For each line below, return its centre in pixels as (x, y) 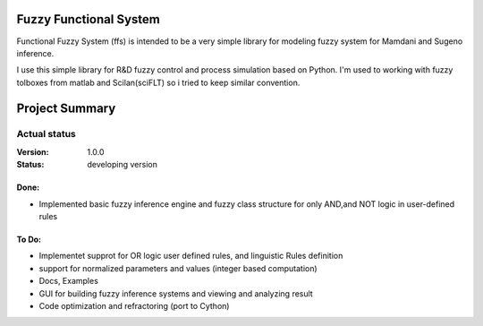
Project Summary (66, 108)
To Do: (29, 240)
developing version (123, 165)
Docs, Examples (68, 281)
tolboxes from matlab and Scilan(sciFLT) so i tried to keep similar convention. (158, 82)
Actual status (46, 134)
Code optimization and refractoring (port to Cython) (134, 305)
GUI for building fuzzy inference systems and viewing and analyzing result (176, 293)
